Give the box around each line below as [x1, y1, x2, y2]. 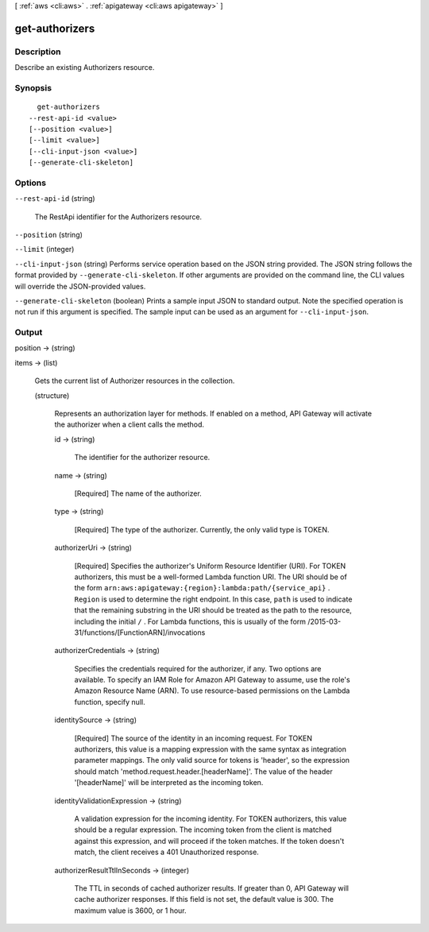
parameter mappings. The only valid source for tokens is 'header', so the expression [74, 756, 350, 765]
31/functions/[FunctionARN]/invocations [74, 628, 206, 637]
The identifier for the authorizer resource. [74, 453, 211, 462]
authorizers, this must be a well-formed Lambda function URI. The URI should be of [74, 572, 347, 582]
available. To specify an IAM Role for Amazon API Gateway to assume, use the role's [74, 675, 350, 685]
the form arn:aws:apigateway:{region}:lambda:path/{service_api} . [74, 583, 330, 593]
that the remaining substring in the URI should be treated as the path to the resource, [74, 605, 353, 615]
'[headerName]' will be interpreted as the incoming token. [74, 778, 264, 787]
